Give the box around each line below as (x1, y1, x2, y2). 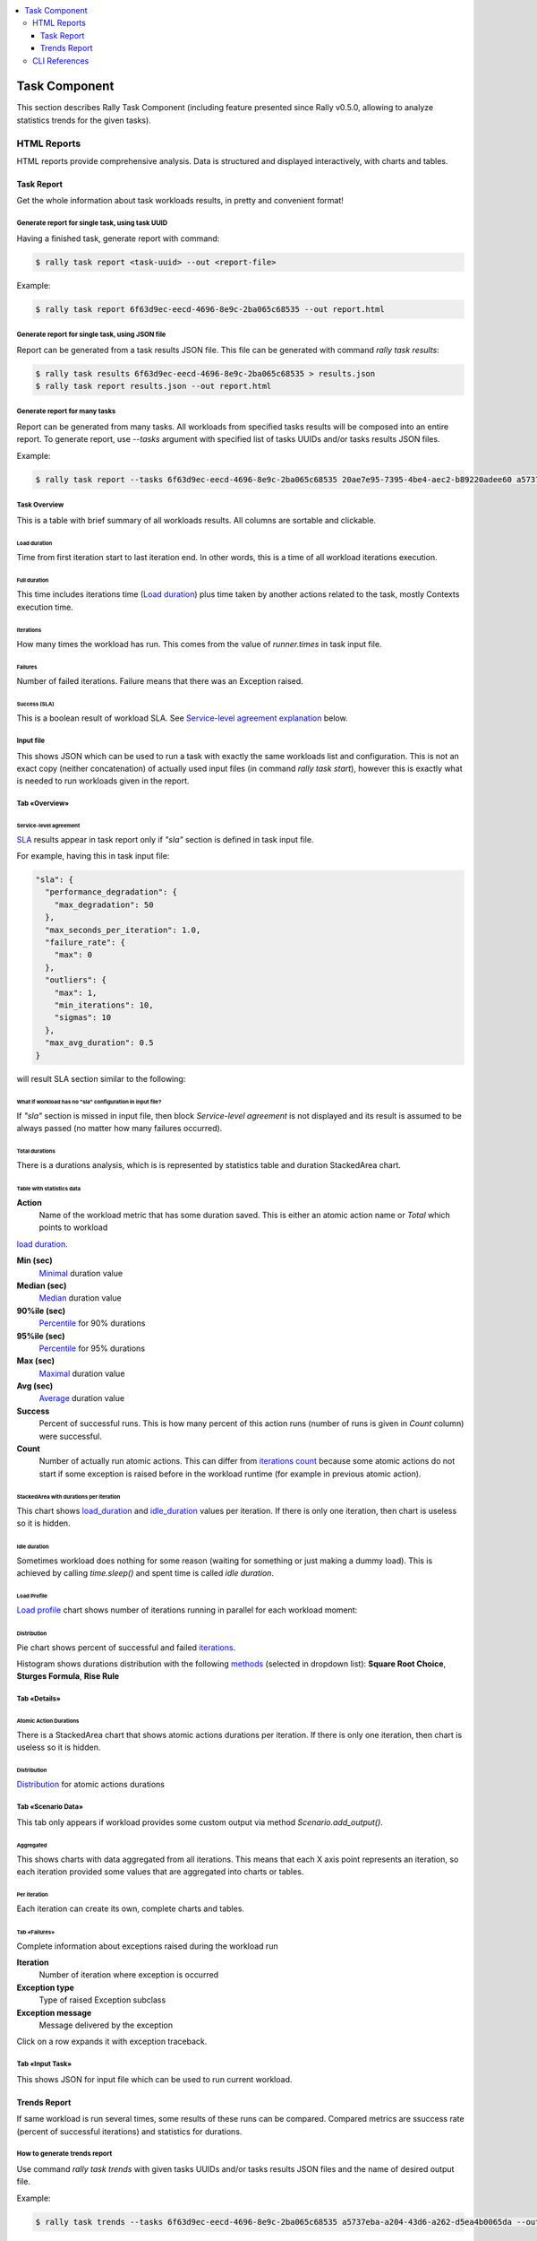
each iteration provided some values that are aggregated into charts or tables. (16, 1866, 304, 1877)
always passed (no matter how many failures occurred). (16, 1123, 223, 1134)
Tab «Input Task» (16, 2060, 72, 2069)
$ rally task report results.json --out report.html (35, 381, 272, 392)
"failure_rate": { (45, 938, 125, 947)
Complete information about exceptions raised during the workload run (16, 1941, 278, 1951)
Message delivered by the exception (38, 2020, 174, 2030)
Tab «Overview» (16, 799, 70, 809)
